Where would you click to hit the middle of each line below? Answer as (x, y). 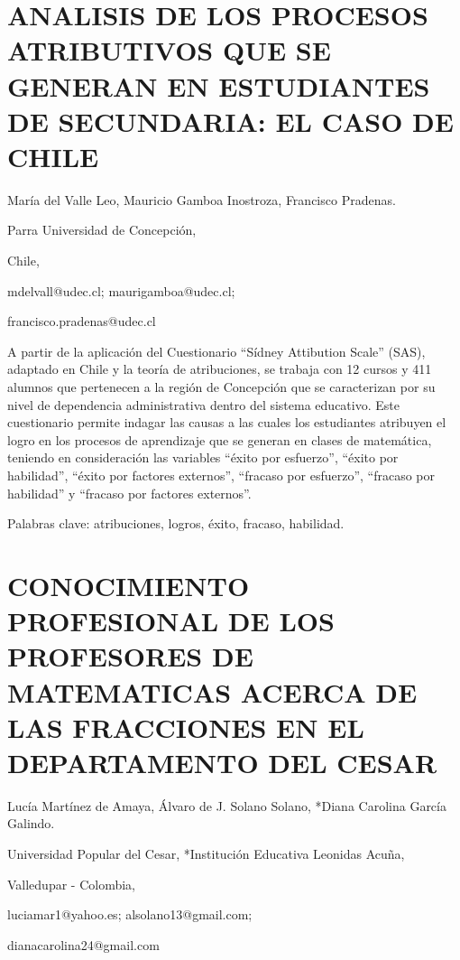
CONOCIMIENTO (129, 585)
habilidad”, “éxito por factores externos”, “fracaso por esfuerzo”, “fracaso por (221, 475)
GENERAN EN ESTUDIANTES (219, 85)
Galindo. (31, 823)
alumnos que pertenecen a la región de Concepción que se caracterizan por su (221, 387)
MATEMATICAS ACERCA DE (212, 691)
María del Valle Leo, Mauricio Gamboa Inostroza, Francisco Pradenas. (202, 199)
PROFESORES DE (130, 656)
